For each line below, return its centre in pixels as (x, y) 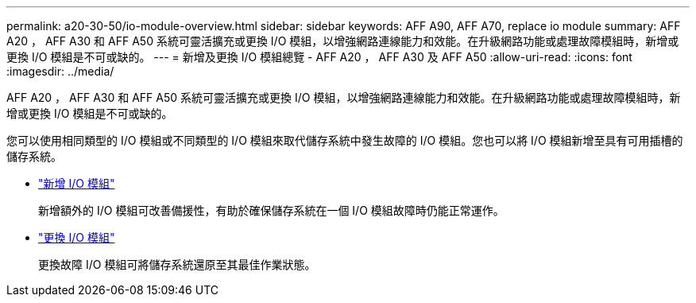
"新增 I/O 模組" (77, 183)
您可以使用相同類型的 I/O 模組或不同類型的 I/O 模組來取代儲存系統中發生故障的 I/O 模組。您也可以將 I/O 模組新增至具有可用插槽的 (345, 140)
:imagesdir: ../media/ (60, 71)
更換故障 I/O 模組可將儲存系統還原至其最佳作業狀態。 (177, 264)
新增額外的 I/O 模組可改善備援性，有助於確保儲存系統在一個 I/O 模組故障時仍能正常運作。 (271, 210)
